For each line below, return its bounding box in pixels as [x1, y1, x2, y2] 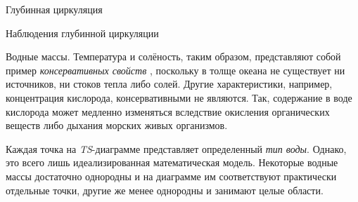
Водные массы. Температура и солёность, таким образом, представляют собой [6, 49, 341, 64]
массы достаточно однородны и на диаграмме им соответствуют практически [6, 168, 337, 183]
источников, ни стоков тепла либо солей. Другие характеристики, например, [6, 76, 333, 91]
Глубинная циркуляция [6, 2, 103, 16]
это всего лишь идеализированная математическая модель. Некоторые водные [6, 155, 338, 170]
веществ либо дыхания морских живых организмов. [6, 118, 228, 133]
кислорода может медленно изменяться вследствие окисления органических [6, 104, 330, 119]
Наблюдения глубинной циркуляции [6, 25, 159, 40]
